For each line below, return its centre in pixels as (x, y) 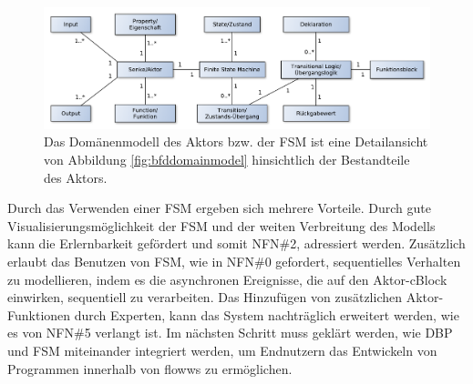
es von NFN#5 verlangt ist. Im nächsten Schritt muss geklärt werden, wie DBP (230, 333)
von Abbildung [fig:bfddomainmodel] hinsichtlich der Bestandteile (227, 160)
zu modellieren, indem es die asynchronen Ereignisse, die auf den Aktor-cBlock (227, 279)
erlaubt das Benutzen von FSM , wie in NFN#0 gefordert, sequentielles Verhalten (234, 262)
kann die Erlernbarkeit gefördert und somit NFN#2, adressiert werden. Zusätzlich (236, 243)
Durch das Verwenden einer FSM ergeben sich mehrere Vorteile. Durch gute (219, 208)
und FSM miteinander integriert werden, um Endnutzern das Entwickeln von (222, 350)
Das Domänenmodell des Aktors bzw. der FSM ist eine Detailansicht (236, 141)
